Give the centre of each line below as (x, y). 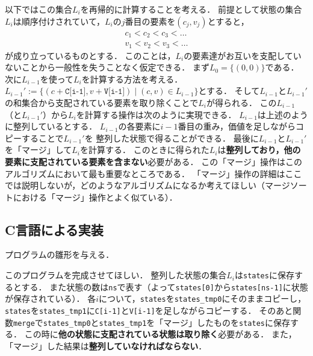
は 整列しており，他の (259, 150)
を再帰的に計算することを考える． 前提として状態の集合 (191, 9)
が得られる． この (241, 102)
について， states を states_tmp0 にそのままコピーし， (203, 298)
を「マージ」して (39, 150)
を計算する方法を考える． (132, 79)
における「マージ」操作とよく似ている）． (95, 197)
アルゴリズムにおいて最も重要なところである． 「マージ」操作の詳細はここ (153, 173)
